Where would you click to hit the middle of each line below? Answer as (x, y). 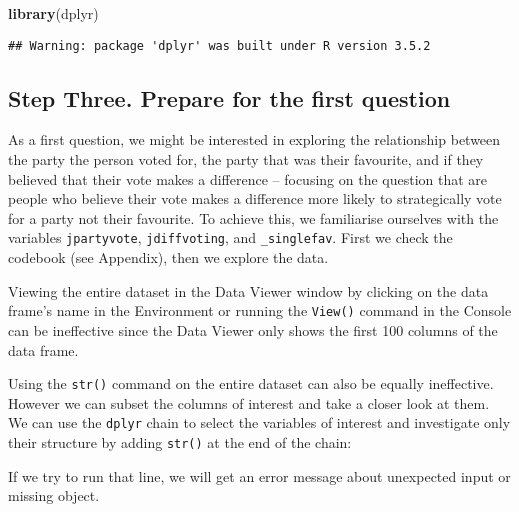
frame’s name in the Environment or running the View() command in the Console (260, 310)
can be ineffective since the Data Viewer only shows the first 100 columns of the (253, 329)
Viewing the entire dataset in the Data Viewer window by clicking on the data (248, 290)
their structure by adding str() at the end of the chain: (180, 442)
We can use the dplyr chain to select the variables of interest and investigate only (259, 422)
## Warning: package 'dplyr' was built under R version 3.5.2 (219, 45)
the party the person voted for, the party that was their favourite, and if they (246, 159)
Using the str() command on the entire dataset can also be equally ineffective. (251, 383)
